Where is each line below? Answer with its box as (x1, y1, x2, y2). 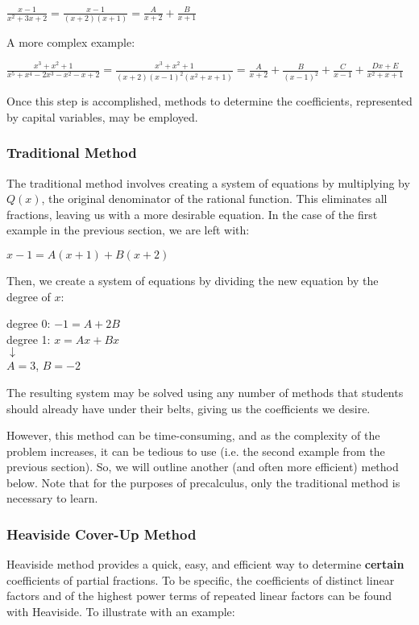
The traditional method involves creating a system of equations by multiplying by (6, 174, 410, 191)
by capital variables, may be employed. (6, 108, 198, 125)
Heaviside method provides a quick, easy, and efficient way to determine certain (6, 556, 404, 573)
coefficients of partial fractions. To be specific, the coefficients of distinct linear (6, 571, 395, 588)
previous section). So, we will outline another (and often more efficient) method (6, 458, 399, 475)
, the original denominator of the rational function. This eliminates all (41, 190, 388, 207)
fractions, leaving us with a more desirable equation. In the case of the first (6, 205, 378, 222)
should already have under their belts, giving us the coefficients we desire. (6, 399, 371, 416)
